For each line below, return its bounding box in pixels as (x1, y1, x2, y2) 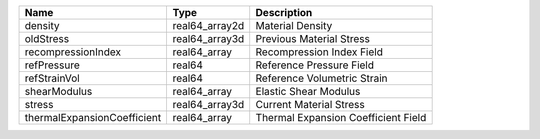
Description (255, 6, 313, 19)
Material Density (255, 19, 333, 32)
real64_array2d (172, 19, 245, 32)
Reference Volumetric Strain (255, 71, 388, 85)
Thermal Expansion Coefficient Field (255, 111, 427, 124)
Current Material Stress (255, 98, 365, 111)
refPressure (24, 58, 80, 72)
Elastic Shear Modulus (255, 85, 361, 98)
